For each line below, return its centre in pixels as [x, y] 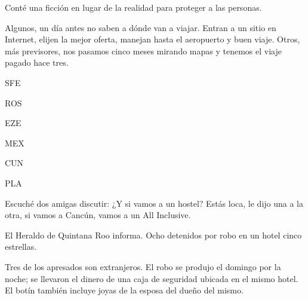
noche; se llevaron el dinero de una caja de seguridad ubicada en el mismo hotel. [152, 278]
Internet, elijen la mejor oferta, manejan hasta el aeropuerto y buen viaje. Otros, [153, 39]
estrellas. [21, 247]
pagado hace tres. [37, 62]
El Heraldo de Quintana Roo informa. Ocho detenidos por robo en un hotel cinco [153, 235]
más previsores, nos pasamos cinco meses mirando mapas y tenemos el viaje [143, 50]
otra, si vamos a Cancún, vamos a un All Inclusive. [98, 215]
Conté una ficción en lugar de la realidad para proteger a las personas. [133, 7]
